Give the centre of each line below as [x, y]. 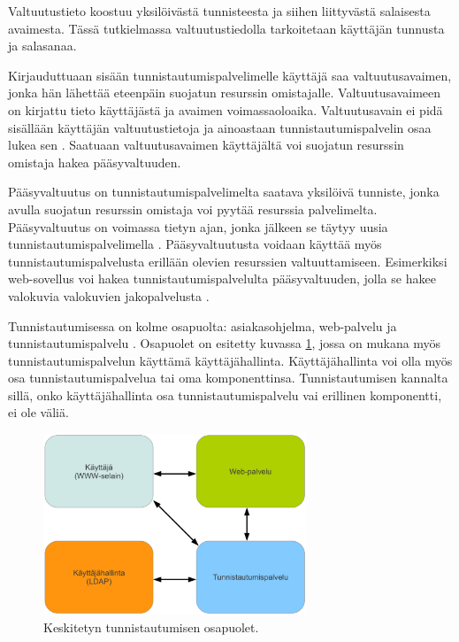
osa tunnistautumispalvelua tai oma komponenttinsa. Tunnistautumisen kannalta [228, 378]
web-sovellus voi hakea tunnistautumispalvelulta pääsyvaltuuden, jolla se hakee [222, 278]
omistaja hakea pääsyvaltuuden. [95, 162]
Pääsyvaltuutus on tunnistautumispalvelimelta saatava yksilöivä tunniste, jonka [224, 192]
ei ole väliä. [38, 412]
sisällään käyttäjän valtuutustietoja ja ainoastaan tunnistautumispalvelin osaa [220, 127]
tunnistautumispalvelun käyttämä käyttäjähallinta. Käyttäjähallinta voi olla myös [230, 360]
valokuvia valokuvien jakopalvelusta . [109, 295]
